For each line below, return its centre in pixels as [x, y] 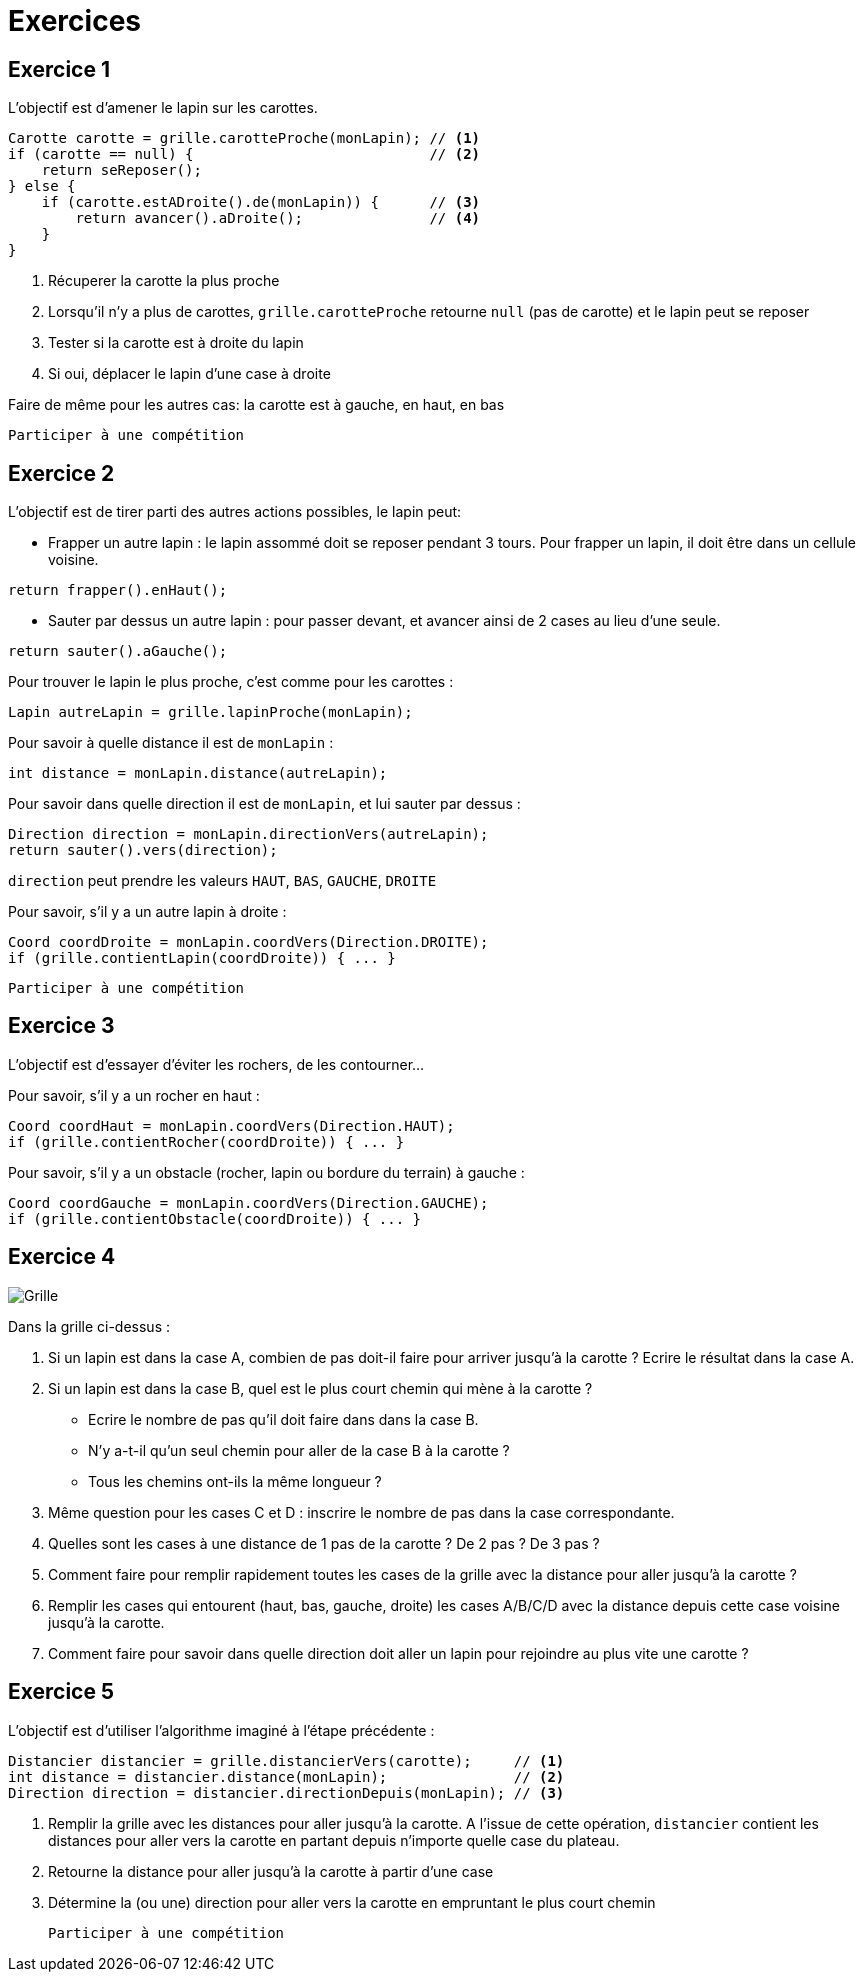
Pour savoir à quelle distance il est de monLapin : [171, 743]
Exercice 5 [61, 1692]
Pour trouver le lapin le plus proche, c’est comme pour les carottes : [231, 682]
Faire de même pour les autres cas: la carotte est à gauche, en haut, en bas [256, 405]
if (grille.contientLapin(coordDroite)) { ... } [202, 958]
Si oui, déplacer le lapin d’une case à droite [189, 374]
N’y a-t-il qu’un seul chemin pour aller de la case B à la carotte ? [299, 1450]
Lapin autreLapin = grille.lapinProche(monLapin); [210, 712]
